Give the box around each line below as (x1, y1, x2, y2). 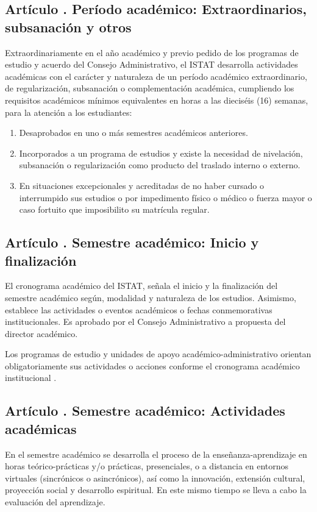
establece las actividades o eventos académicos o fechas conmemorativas (5, 303, 272, 316)
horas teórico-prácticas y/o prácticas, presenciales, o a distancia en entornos (5, 460, 289, 472)
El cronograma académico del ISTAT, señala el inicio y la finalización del (5, 279, 278, 292)
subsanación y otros (5, 17, 132, 36)
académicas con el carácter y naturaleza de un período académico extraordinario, (5, 69, 307, 82)
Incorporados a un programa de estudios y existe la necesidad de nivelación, (19, 146, 303, 159)
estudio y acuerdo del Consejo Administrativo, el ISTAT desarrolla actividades (5, 58, 298, 71)
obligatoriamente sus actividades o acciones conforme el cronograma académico (5, 359, 300, 372)
